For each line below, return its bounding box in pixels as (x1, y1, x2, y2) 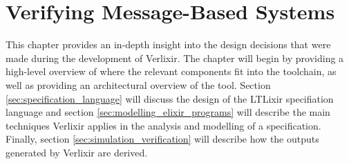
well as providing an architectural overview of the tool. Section (6, 77, 271, 92)
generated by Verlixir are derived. (6, 145, 148, 159)
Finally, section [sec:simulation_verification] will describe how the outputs (6, 132, 319, 146)
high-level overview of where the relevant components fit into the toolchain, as (6, 64, 337, 79)
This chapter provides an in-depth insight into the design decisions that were (6, 37, 331, 52)
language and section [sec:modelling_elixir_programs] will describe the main (6, 105, 330, 119)
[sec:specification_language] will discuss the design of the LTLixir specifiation (6, 91, 334, 105)
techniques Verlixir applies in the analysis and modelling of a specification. (6, 118, 321, 132)
